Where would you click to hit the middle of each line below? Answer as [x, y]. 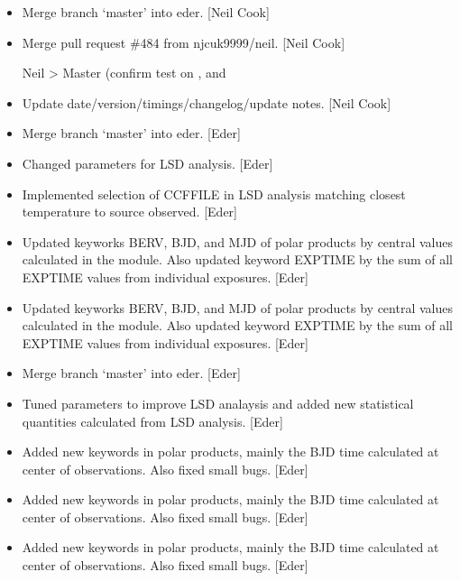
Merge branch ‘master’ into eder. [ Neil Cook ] [146, 12]
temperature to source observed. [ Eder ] [129, 212]
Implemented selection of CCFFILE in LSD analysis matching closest [214, 194]
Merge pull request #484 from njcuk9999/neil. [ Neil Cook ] [184, 42]
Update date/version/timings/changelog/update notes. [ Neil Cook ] [207, 102]
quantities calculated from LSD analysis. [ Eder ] [152, 421]
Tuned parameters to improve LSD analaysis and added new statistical [218, 403]
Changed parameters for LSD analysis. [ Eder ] [147, 163]
